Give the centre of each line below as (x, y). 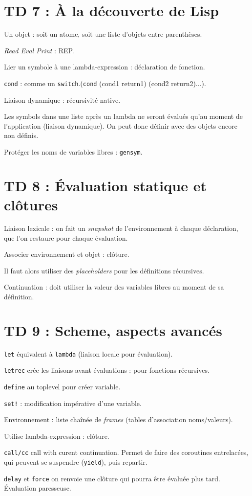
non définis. (21, 135)
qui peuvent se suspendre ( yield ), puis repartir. (76, 462)
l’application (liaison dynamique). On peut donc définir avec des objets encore (121, 125)
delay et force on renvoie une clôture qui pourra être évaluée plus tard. (112, 478)
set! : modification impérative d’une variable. (73, 403)
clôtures (31, 204)
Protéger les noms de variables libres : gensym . (73, 151)
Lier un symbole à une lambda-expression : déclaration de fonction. (105, 67)
